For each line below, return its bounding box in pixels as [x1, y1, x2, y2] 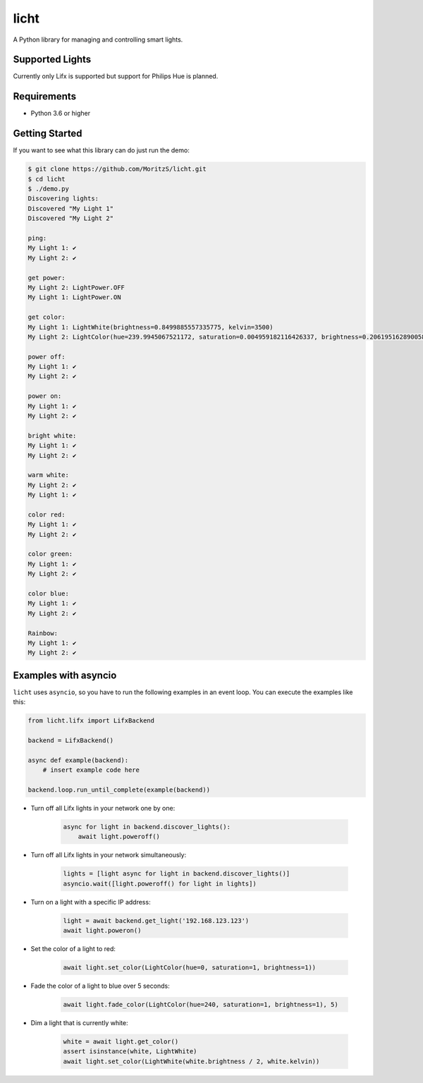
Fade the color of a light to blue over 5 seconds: [30, 981, 170, 991]
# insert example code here [42, 766, 140, 774]
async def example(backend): [27, 756, 129, 764]
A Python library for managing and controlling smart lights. [13, 35, 183, 44]
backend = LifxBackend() [27, 737, 114, 744]
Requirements [13, 90, 77, 102]
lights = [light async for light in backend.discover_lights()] [63, 870, 290, 878]
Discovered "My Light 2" [27, 214, 114, 222]
